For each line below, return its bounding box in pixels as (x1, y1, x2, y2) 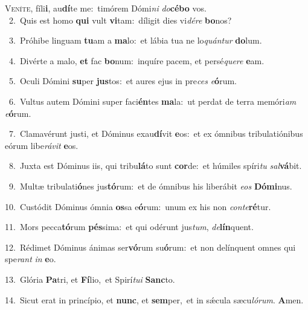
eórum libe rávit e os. (5, 139, 79, 151)
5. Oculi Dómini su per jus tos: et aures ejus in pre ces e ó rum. (8, 74, 237, 87)
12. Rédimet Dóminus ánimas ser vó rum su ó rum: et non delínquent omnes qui (5, 240, 296, 253)
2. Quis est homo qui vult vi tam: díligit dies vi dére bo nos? (8, 13, 232, 26)
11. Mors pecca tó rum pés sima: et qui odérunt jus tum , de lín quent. (5, 220, 254, 233)
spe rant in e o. (5, 252, 56, 265)
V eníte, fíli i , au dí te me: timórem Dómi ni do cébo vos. (5, 2, 207, 14)
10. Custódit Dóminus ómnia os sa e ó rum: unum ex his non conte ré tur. (5, 200, 271, 213)
